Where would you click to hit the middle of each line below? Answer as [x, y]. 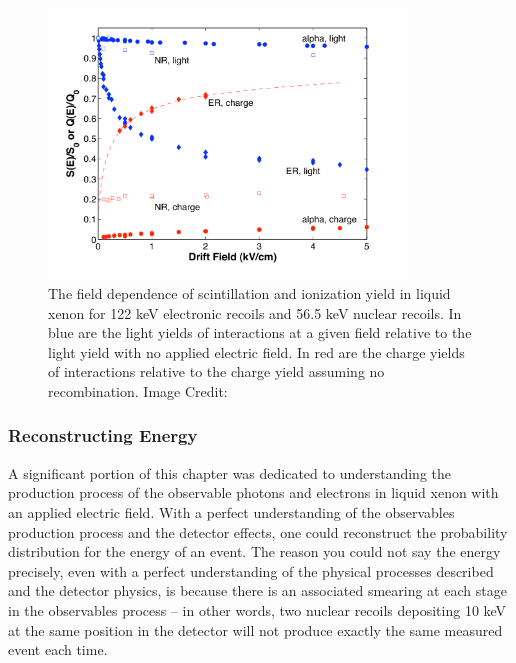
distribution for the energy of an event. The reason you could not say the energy [254, 551]
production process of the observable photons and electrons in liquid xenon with [253, 492]
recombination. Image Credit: [138, 390]
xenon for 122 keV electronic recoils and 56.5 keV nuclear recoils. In [255, 312]
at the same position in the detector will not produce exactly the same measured [255, 629]
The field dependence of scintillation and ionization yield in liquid [249, 293]
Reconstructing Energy [103, 435]
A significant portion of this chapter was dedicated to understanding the [230, 472]
